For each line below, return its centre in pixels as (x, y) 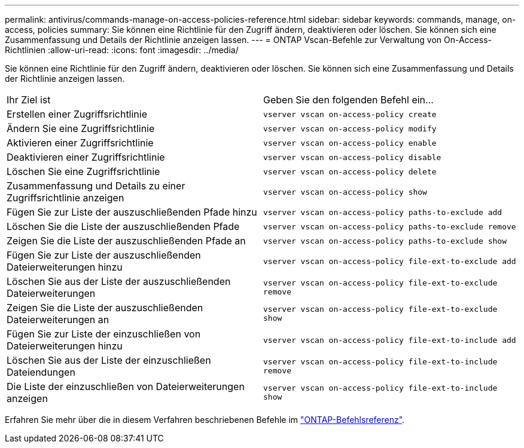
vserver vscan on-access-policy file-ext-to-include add (390, 340)
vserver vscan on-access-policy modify (350, 128)
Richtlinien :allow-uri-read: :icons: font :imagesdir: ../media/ (122, 50)
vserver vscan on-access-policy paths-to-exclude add (383, 212)
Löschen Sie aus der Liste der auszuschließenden (119, 281)
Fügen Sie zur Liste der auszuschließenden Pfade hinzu (132, 212)
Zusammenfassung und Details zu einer (96, 186)
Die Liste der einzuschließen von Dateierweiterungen (126, 386)
